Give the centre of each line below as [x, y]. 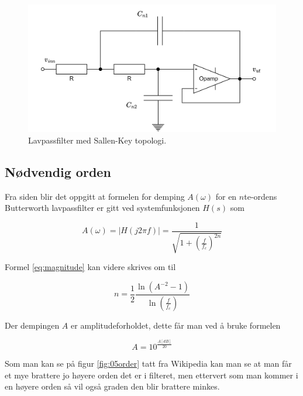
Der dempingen [32, 325]
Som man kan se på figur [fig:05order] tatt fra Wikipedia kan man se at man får [148, 363]
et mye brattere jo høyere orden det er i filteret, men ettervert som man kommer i [151, 375]
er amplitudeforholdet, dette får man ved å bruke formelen [176, 325]
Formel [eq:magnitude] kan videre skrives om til [90, 267]
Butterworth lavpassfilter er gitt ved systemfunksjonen [102, 208]
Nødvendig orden [58, 171]
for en [226, 196]
